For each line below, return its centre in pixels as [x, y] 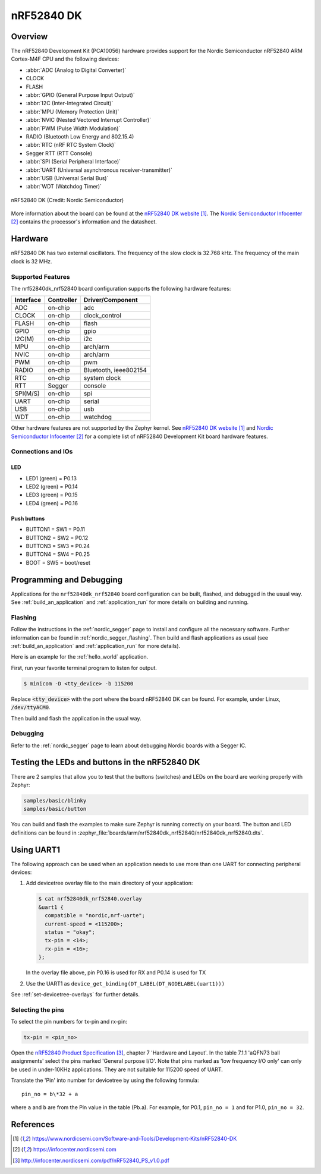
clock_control [103, 316]
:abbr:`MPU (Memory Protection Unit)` [73, 111]
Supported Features [41, 276]
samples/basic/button [55, 809]
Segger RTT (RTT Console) [59, 153]
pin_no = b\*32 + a [50, 1094]
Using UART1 [36, 850]
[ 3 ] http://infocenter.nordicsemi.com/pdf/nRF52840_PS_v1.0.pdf [91, 1160]
